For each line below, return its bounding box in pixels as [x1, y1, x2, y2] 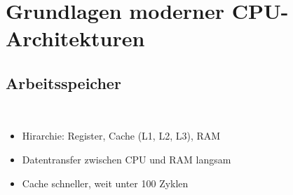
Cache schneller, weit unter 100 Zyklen [22, 175, 189, 190]
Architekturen [6, 24, 145, 53]
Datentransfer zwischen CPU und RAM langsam [22, 152, 231, 166]
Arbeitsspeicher [6, 72, 121, 93]
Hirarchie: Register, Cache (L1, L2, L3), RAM [22, 128, 221, 143]
